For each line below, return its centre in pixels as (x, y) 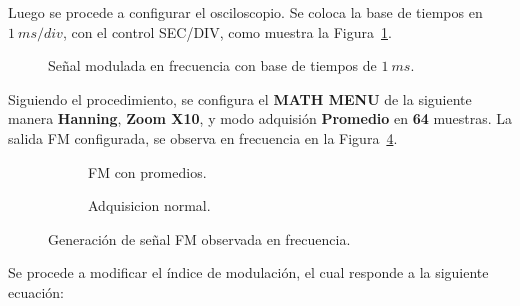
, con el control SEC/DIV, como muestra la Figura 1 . (227, 31)
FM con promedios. (147, 171)
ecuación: (36, 291)
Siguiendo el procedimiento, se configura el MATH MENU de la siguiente (240, 98)
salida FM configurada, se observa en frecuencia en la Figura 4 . (203, 137)
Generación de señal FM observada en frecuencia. (199, 238)
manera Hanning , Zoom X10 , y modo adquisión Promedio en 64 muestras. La (260, 118)
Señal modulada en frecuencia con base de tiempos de (212, 65)
